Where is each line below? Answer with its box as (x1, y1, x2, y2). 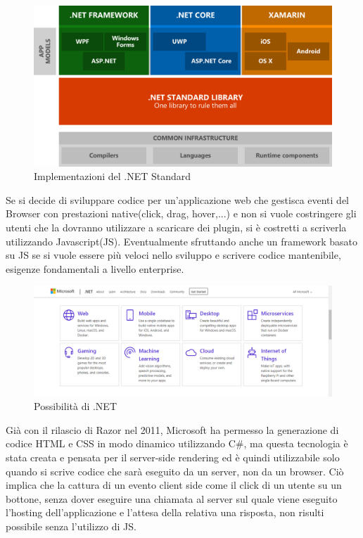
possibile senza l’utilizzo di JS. (6, 519, 136, 533)
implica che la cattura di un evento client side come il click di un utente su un (6, 478, 342, 492)
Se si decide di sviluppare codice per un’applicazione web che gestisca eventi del (6, 192, 350, 207)
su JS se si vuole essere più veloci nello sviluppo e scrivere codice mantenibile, (6, 248, 341, 262)
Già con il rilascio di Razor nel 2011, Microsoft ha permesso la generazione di (6, 422, 339, 437)
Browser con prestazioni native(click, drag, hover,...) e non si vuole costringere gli (6, 206, 357, 221)
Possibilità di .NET (34, 399, 117, 414)
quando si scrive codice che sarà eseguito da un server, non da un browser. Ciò (6, 463, 344, 478)
